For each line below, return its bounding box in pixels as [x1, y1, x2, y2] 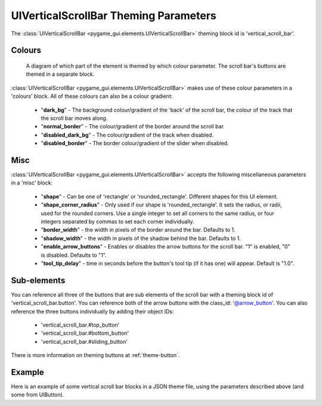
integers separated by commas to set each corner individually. [41, 218, 194, 225]
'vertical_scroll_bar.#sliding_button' [41, 338, 128, 345]
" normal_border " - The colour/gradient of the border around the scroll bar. [41, 123, 225, 130]
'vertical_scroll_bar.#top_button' [41, 321, 120, 328]
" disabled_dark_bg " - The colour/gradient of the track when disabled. [41, 131, 214, 139]
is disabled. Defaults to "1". [41, 251, 107, 259]
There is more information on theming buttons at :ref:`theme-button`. [11, 352, 180, 359]
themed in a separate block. [26, 70, 95, 78]
